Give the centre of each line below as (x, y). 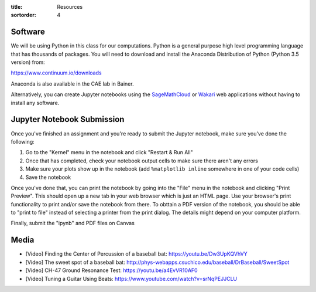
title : (17, 7)
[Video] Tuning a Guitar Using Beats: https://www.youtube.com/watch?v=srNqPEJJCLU (131, 279)
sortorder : (23, 15)
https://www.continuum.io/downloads (56, 73)
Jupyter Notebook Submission (68, 119)
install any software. (35, 103)
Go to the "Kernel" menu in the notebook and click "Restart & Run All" (109, 152)
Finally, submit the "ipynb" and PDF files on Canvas (73, 223)
